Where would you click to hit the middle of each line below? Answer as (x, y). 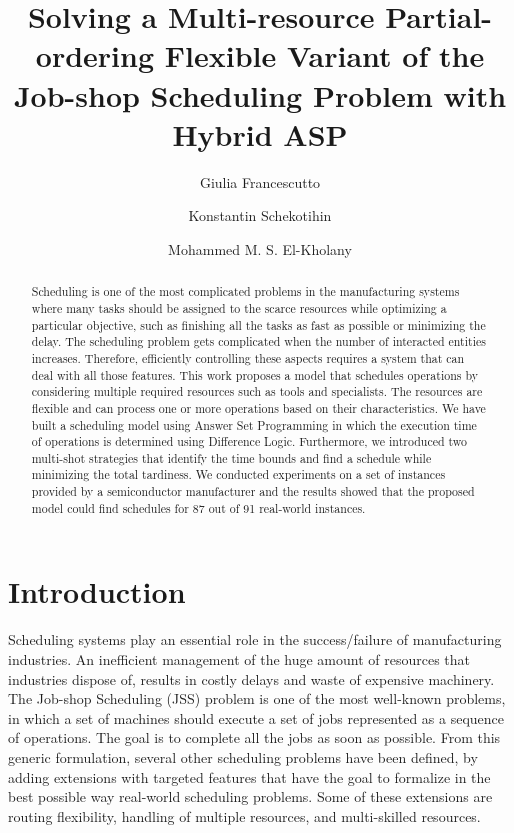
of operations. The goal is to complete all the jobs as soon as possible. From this (254, 737)
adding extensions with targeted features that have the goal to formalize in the (249, 776)
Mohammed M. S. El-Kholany (260, 248)
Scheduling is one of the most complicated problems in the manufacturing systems (245, 291)
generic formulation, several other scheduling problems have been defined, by (243, 756)
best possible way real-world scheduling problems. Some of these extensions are (250, 796)
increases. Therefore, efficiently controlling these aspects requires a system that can (248, 357)
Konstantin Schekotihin (260, 215)
